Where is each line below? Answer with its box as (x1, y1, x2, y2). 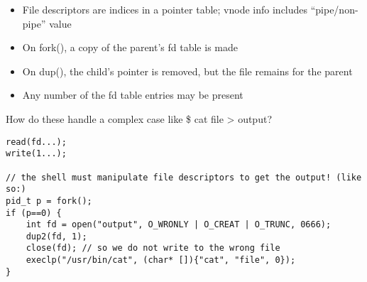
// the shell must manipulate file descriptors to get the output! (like (6, 172, 362, 183)
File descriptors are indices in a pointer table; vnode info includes (22, 2, 308, 16)
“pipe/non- (310, 2, 358, 16)
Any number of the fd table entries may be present (22, 87, 243, 102)
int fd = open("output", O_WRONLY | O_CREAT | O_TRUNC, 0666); (26, 219, 332, 230)
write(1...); (6, 148, 67, 159)
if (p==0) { (6, 207, 62, 218)
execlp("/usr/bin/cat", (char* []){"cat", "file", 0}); (26, 255, 296, 266)
